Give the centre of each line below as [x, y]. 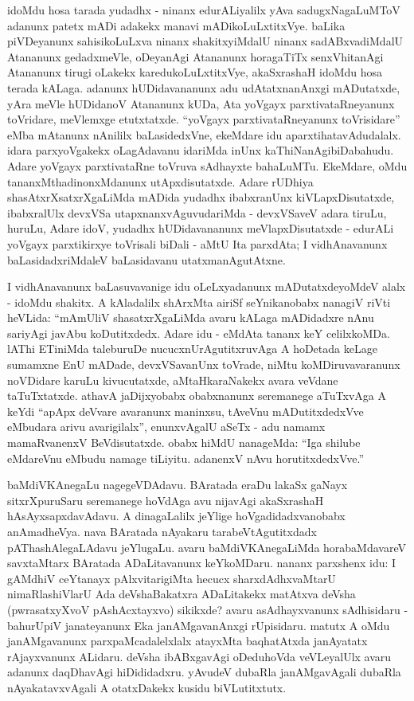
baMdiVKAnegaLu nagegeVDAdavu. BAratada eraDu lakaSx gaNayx [178, 485]
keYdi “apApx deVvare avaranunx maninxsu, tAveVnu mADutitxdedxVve [186, 411]
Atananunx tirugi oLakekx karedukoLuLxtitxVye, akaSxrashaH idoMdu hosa [195, 72]
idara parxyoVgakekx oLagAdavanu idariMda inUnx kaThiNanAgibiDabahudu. [201, 150]
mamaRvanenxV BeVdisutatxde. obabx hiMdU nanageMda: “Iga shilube [184, 443]
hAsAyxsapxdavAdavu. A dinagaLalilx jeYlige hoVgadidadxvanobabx [176, 516]
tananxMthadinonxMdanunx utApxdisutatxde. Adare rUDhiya [160, 181]
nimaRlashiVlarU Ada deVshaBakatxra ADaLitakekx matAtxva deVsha [182, 594]
